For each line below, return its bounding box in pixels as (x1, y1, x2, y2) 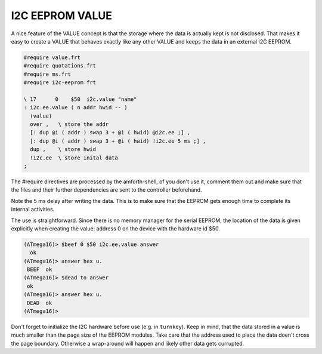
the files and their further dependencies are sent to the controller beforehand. (11, 186, 202, 193)
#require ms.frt (23, 70, 72, 78)
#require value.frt (23, 54, 80, 61)
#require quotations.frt (23, 63, 97, 69)
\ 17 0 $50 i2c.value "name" (23, 96, 137, 103)
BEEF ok (27, 266, 52, 273)
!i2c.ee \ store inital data (30, 154, 119, 161)
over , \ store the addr (30, 121, 109, 128)
